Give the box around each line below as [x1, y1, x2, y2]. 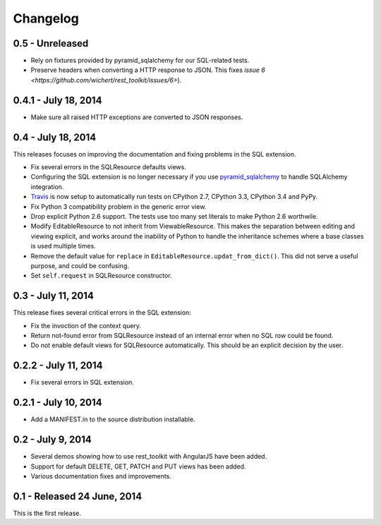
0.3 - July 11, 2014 [13, 290, 95, 302]
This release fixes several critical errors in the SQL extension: [13, 308, 192, 317]
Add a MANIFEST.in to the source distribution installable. [30, 415, 195, 423]
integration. [30, 182, 64, 191]
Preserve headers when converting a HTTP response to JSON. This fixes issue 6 [30, 66, 266, 74]
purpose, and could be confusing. [30, 261, 130, 270]
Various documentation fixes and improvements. [30, 471, 172, 480]
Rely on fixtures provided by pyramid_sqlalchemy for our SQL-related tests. [30, 56, 250, 65]
